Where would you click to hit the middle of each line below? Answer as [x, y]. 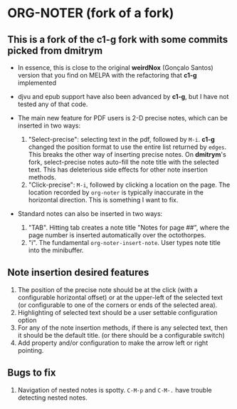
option [27, 320]
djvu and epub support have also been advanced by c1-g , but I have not [123, 97]
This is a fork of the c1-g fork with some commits [118, 40]
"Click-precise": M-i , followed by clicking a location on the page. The [129, 185]
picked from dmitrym [55, 50]
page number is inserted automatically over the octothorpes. [117, 235]
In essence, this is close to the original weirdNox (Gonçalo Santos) [115, 68]
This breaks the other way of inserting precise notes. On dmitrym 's [127, 154]
